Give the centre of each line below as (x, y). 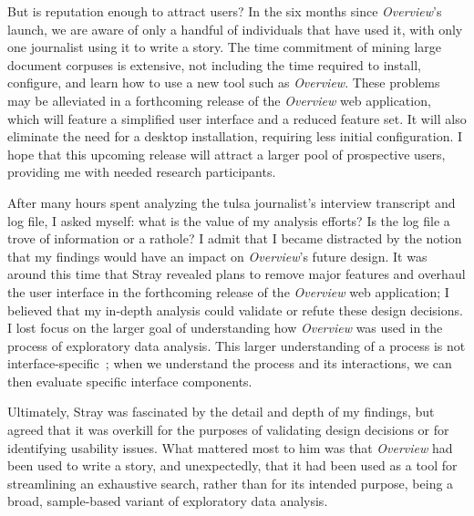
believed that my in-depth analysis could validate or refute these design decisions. (235, 310)
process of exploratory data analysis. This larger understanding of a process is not (237, 345)
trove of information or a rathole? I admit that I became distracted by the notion (235, 238)
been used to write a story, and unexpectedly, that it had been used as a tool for (232, 465)
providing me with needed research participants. (142, 172)
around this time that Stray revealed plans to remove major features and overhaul (237, 274)
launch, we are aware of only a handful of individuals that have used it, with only (235, 29)
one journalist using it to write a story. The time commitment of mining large (224, 47)
